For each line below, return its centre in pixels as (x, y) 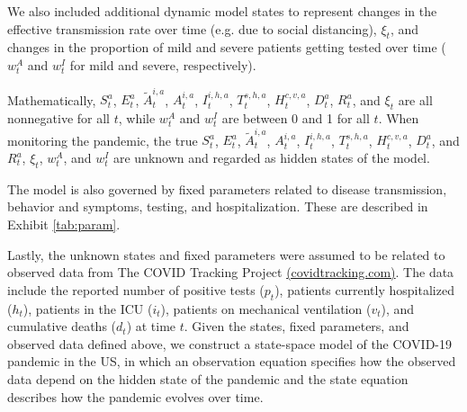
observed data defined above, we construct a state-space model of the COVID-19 (230, 343)
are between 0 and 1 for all (296, 118)
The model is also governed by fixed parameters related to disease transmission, (227, 188)
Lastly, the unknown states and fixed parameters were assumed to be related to (226, 254)
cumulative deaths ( (62, 326)
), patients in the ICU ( (88, 308)
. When (399, 118)
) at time (151, 326)
